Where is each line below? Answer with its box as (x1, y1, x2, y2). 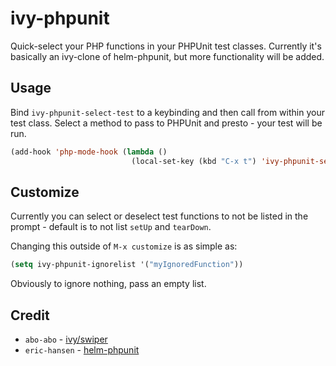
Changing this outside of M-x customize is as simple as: (10, 240, 238, 252)
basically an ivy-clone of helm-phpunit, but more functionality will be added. (10, 50, 325, 62)
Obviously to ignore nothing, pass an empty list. (10, 278, 207, 290)
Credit (10, 307, 50, 324)
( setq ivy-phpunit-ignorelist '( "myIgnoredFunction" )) (10, 260, 244, 270)
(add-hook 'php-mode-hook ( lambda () (10, 147, 168, 157)
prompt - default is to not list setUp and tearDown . (10, 221, 212, 233)
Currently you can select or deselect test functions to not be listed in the (10, 210, 309, 222)
